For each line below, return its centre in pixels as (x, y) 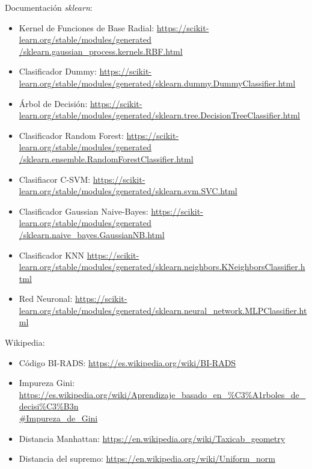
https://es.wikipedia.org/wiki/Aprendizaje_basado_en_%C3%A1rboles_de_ (162, 394)
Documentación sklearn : (49, 7)
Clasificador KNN (52, 255)
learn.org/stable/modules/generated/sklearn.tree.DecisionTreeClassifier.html (160, 115)
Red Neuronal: (46, 299)
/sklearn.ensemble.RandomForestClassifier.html (106, 158)
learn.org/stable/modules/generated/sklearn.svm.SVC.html (128, 191)
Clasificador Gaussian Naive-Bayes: (84, 211)
